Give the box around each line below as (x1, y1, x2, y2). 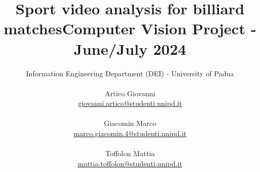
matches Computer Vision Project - (4, 18, 256, 39)
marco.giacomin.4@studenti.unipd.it (73, 128, 187, 139)
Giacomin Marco (104, 118, 156, 128)
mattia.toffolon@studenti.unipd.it (78, 158, 182, 168)
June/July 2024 (73, 38, 187, 59)
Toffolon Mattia (105, 148, 155, 159)
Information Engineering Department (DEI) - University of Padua (26, 68, 234, 78)
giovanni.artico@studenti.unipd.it (78, 98, 182, 109)
